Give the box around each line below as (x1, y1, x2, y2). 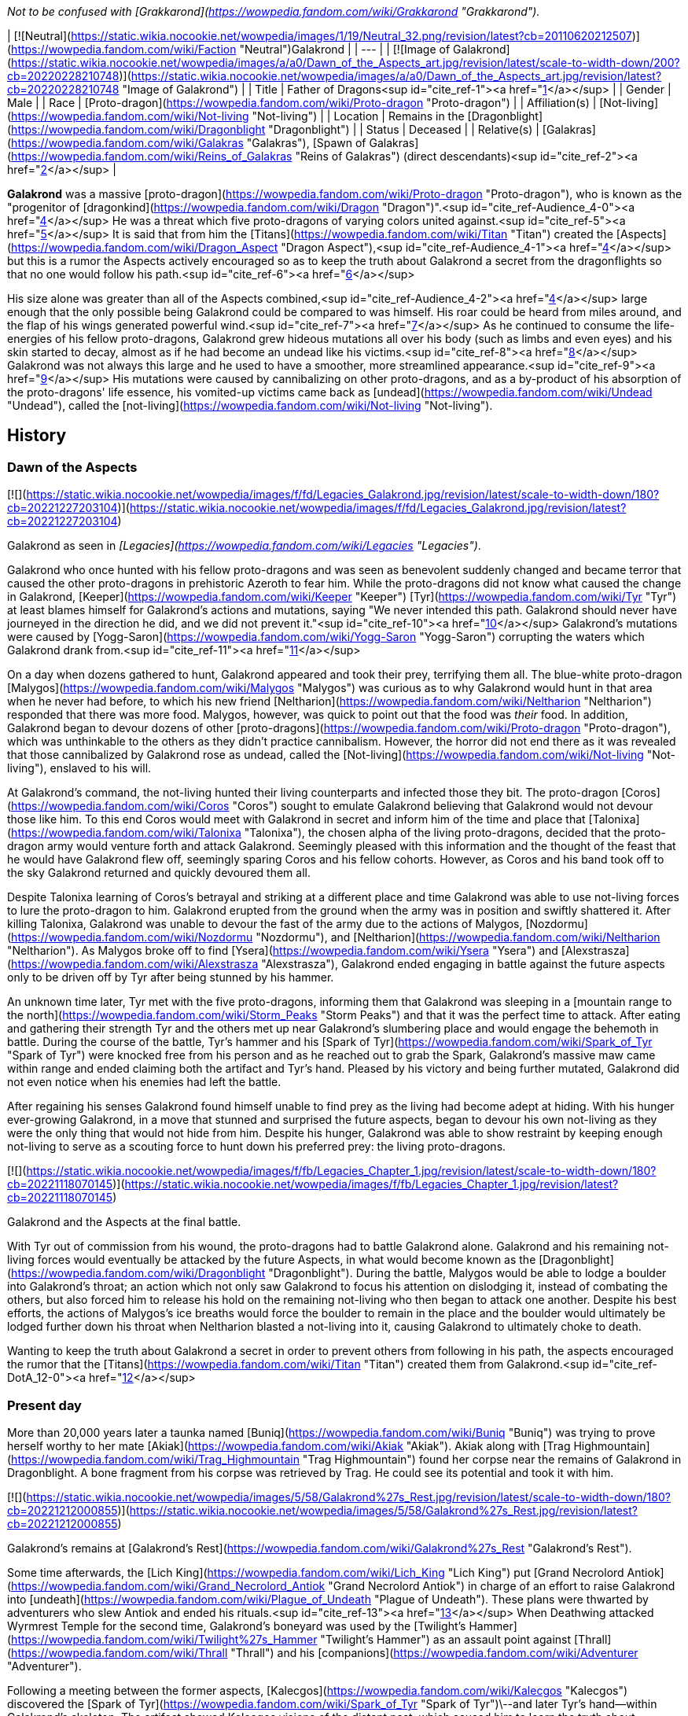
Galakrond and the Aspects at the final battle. (7, 1215, 241, 1229)
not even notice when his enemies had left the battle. (7, 1075, 281, 1089)
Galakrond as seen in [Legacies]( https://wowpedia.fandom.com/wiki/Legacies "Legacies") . (7, 539, 481, 553)
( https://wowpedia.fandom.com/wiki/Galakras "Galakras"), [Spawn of (7, 136, 366, 149)
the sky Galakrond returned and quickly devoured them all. (7, 866, 311, 880)
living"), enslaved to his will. (7, 761, 152, 775)
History (7, 425, 67, 446)
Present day (7, 1397, 82, 1413)
